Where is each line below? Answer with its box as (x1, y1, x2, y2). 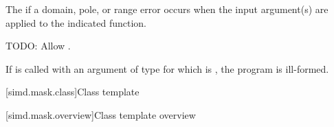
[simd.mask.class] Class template (5, 84, 140, 99)
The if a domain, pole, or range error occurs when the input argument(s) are (5, 2, 329, 16)
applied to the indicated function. (5, 15, 146, 30)
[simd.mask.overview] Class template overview (5, 107, 196, 122)
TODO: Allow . (5, 38, 71, 53)
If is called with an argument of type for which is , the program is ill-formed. (5, 61, 329, 76)
